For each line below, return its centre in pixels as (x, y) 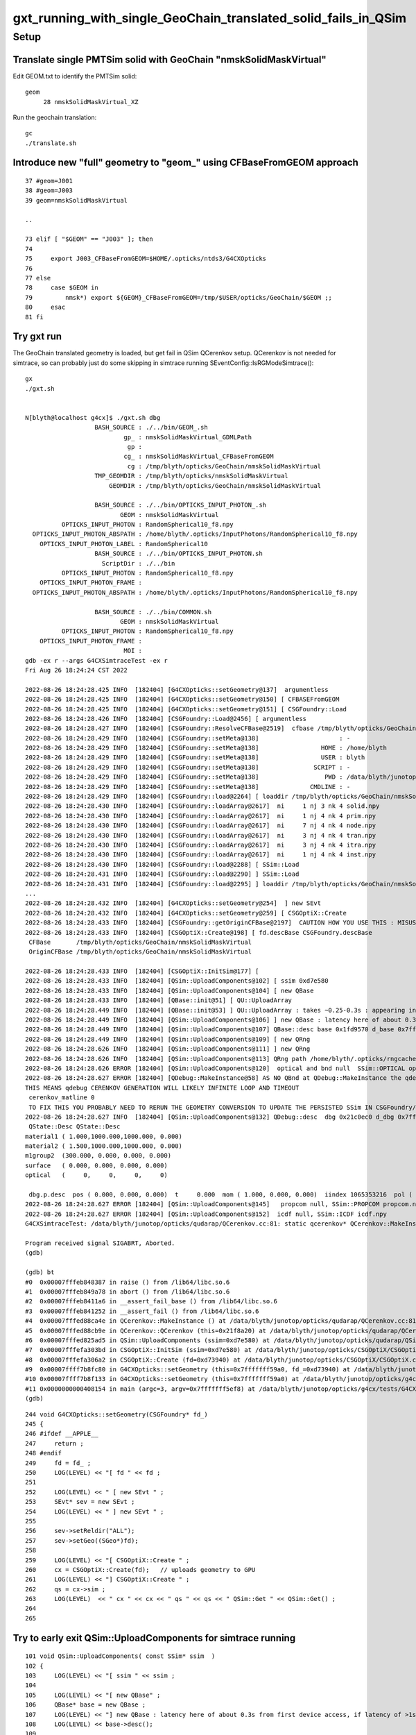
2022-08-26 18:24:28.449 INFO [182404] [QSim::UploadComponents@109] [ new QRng (168, 1039)
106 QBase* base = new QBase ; (86, 1705)
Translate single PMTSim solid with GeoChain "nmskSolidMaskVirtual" (170, 59)
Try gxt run (37, 337)
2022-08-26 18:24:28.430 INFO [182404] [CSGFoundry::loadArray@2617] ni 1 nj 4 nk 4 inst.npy (201, 855)
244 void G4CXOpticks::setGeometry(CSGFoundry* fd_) (116, 1414)
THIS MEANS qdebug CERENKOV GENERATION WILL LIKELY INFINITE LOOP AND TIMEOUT (162, 1087)
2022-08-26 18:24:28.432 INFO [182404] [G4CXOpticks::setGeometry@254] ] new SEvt (173, 903)
